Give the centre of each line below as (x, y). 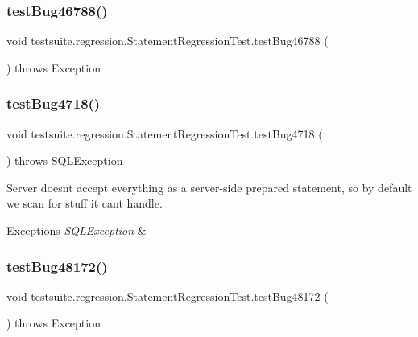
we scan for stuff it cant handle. (85, 203)
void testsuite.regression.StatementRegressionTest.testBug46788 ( (168, 41)
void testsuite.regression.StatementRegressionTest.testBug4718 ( (165, 133)
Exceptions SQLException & (77, 230)
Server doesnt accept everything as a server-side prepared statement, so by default (209, 187)
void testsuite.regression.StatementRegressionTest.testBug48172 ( (168, 296)
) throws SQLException (65, 160)
